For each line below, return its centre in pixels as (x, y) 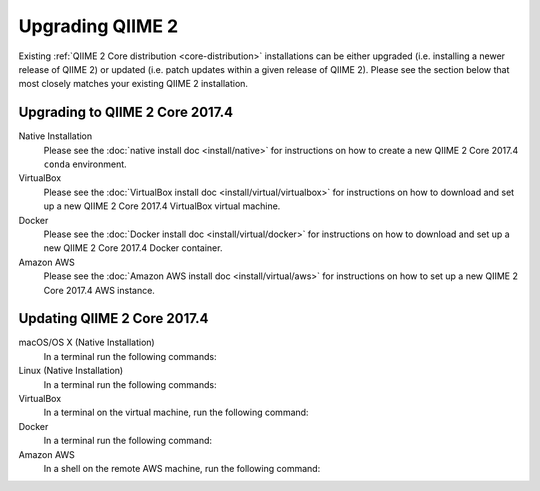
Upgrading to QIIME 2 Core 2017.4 (126, 112)
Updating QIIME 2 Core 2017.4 (113, 318)
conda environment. (85, 164)
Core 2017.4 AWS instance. (99, 290)
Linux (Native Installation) (71, 371)
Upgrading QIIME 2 (98, 26)
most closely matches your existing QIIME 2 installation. (133, 84)
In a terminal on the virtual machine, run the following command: (176, 412)
